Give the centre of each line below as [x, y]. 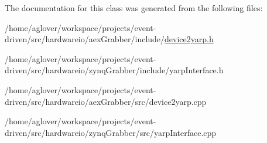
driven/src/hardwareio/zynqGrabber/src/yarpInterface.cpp [111, 132]
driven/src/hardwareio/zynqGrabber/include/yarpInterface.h [114, 70]
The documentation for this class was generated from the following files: [134, 8]
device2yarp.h [189, 39]
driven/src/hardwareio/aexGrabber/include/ [85, 39]
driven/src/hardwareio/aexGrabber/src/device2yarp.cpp [106, 101]
